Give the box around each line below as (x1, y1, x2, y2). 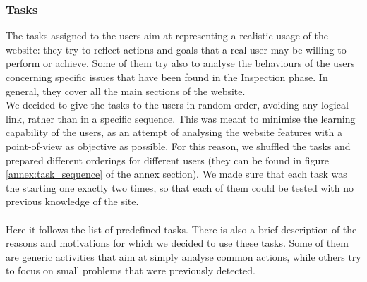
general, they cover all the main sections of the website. (6, 83, 246, 98)
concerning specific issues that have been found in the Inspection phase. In (6, 70, 328, 84)
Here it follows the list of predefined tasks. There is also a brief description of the (6, 221, 357, 236)
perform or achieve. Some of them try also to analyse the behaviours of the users (6, 56, 355, 70)
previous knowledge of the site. (6, 194, 139, 209)
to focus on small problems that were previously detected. (6, 263, 255, 278)
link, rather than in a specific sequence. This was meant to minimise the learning (6, 111, 356, 125)
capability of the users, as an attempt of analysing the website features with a (6, 125, 342, 140)
